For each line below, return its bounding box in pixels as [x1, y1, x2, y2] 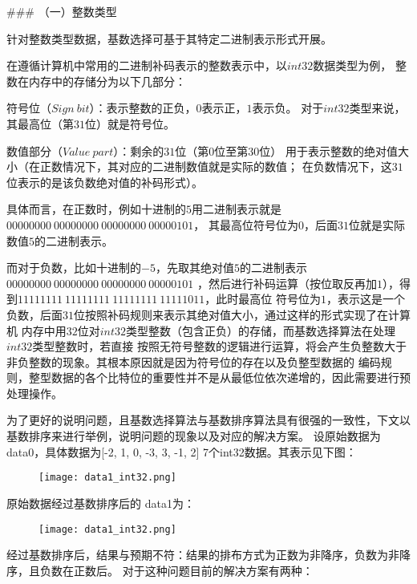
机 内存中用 [6, 322, 67, 339]
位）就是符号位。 [85, 115, 175, 132]
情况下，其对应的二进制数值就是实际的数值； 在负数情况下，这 [62, 158, 392, 175]
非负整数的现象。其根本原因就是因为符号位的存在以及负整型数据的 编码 [6, 353, 381, 370]
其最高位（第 [6, 115, 74, 132]
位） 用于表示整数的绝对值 [259, 142, 398, 159]
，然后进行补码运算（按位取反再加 [196, 274, 377, 291]
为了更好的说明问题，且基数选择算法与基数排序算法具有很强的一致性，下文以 [6, 412, 411, 428]
